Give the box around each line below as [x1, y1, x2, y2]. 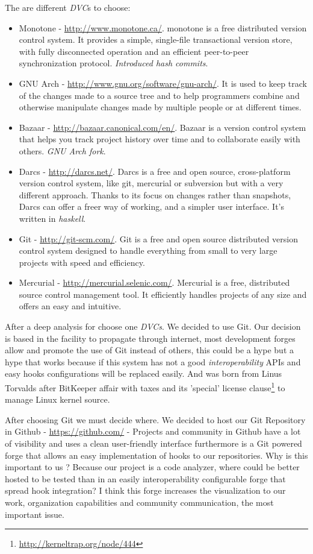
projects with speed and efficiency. [19, 256, 145, 268]
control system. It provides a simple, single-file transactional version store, [19, 33, 293, 46]
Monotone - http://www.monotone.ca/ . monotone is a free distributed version [19, 21, 307, 34]
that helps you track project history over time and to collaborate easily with [19, 133, 300, 145]
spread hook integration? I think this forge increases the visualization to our [5, 484, 286, 497]
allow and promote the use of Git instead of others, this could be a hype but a [5, 344, 294, 356]
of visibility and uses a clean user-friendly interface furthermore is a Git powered [5, 437, 302, 450]
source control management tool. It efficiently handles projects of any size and [19, 288, 307, 300]
